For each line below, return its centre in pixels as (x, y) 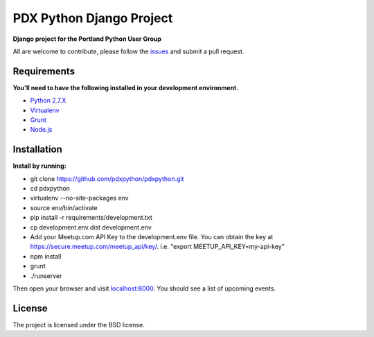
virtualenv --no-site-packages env (79, 198)
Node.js (41, 130)
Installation (37, 149)
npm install (46, 256)
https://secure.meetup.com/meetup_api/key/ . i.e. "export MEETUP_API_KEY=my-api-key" (158, 247)
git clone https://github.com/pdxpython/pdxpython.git (107, 179)
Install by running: (39, 166)
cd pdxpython (50, 189)
